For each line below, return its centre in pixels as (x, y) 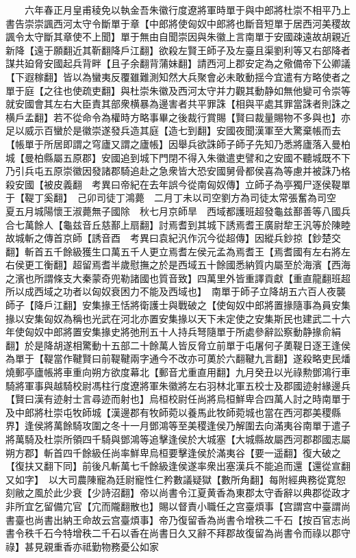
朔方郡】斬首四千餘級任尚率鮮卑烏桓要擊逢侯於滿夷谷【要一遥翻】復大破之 (173, 452)
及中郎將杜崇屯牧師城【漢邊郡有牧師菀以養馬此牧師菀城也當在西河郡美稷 (168, 412)
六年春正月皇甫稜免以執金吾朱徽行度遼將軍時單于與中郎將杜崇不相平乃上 (187, 10)
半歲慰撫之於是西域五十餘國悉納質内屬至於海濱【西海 (230, 265)
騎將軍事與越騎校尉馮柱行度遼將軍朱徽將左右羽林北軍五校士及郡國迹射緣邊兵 (178, 385)
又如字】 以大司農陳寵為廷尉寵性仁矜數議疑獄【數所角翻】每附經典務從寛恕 (176, 479)
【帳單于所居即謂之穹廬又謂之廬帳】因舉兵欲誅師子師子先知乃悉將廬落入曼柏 (178, 143)
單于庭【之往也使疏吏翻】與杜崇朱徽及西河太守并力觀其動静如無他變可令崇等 (178, 90)
